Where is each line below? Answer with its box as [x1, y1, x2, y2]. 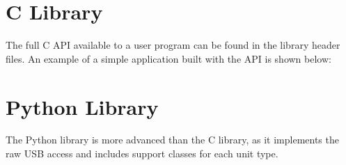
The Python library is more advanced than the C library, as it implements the [6, 132, 339, 147]
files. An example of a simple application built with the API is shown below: [6, 51, 331, 65]
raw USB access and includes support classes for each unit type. [6, 146, 278, 161]
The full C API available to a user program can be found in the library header [6, 38, 340, 52]
